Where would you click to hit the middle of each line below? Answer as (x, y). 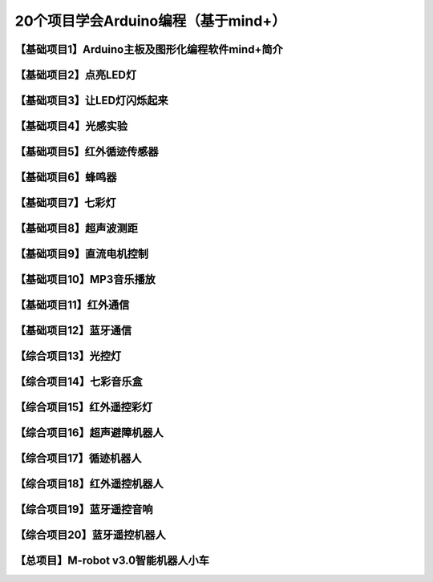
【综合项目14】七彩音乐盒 (79, 382)
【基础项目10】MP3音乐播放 (85, 279)
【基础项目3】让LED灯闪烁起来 (91, 101)
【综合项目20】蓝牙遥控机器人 (90, 535)
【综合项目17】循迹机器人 (78, 458)
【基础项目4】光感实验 (71, 126)
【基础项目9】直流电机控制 (81, 254)
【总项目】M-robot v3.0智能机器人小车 (112, 561)
